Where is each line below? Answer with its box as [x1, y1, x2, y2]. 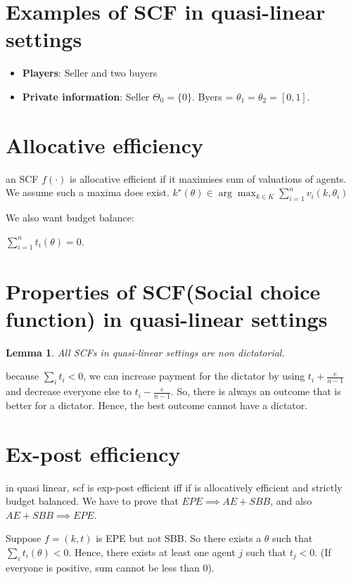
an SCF [6, 171, 39, 186]
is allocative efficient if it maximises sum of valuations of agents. [70, 171, 347, 186]
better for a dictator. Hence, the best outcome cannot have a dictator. [6, 397, 308, 412]
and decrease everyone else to [6, 384, 132, 399]
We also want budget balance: [6, 210, 134, 225]
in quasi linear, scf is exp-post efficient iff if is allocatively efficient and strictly [6, 479, 343, 494]
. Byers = [192, 89, 234, 103]
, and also [270, 494, 312, 508]
